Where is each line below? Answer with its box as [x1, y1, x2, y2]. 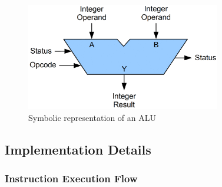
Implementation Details [5, 140, 151, 158]
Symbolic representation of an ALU [28, 111, 156, 123]
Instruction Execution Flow [5, 170, 138, 185]
